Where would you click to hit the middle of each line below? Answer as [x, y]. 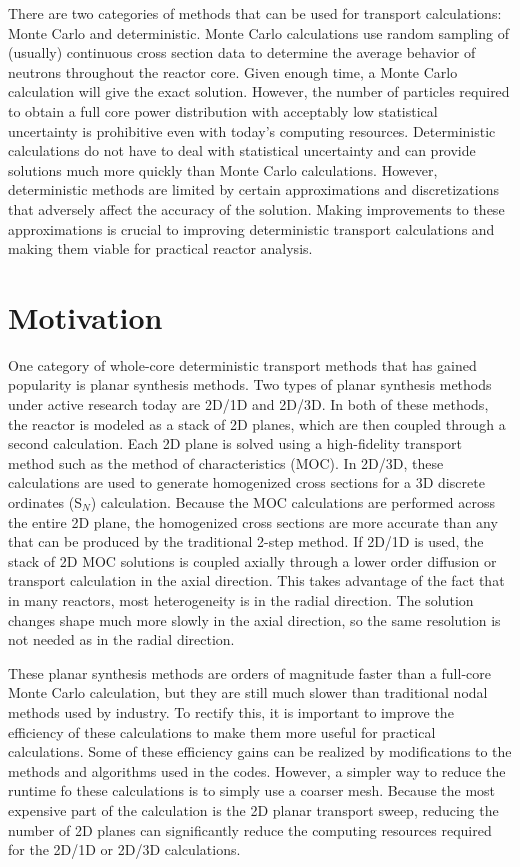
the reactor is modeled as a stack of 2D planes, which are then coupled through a [257, 423]
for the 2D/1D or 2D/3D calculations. [124, 849]
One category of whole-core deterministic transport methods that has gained [242, 364]
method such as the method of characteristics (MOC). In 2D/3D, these [226, 462]
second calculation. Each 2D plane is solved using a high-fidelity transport [235, 443]
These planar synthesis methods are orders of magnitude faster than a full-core [249, 672]
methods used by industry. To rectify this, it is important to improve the [231, 711]
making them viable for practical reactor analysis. [160, 248]
